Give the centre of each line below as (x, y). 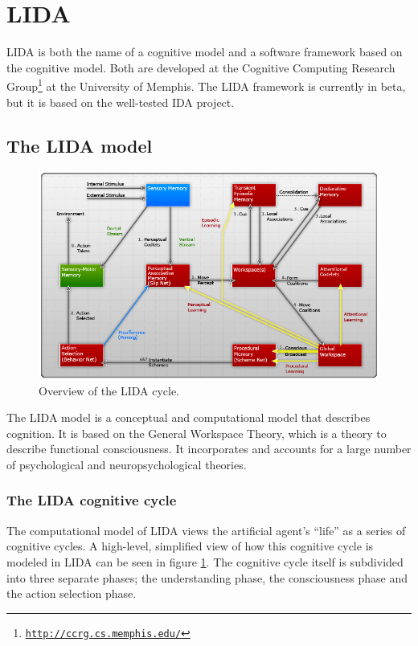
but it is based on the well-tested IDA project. (121, 102)
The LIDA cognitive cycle (92, 500)
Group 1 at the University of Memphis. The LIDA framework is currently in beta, (206, 85)
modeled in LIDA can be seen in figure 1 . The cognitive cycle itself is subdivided (205, 561)
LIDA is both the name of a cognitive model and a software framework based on (205, 52)
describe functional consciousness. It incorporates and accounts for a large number (209, 449)
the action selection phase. (72, 593)
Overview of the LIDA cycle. (109, 390)
